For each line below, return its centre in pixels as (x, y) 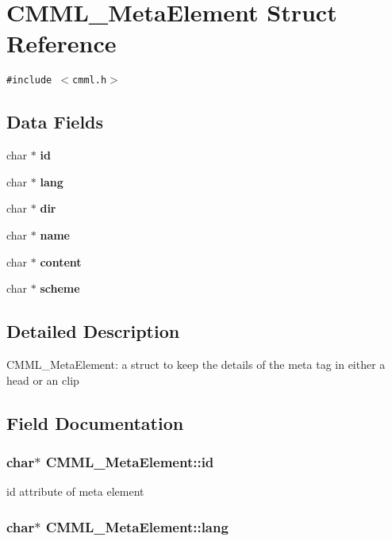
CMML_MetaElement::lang (137, 526)
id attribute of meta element (75, 491)
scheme (60, 288)
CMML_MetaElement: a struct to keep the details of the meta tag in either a (196, 364)
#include (29, 81)
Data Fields (55, 122)
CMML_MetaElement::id (130, 461)
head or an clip (43, 380)
